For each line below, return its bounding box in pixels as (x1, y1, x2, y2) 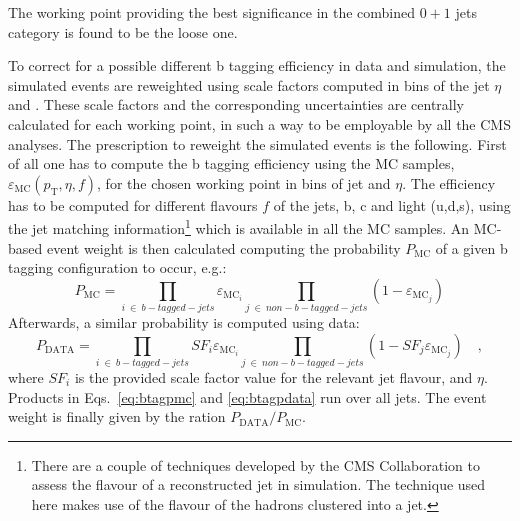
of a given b (435, 237, 508, 258)
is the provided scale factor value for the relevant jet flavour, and (74, 367, 473, 388)
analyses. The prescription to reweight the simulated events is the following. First (8, 133, 507, 154)
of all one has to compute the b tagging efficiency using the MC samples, (8, 153, 455, 174)
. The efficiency (402, 172, 496, 193)
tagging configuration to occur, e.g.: (8, 257, 227, 278)
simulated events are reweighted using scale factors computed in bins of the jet (8, 74, 490, 95)
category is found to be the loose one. (8, 21, 238, 42)
